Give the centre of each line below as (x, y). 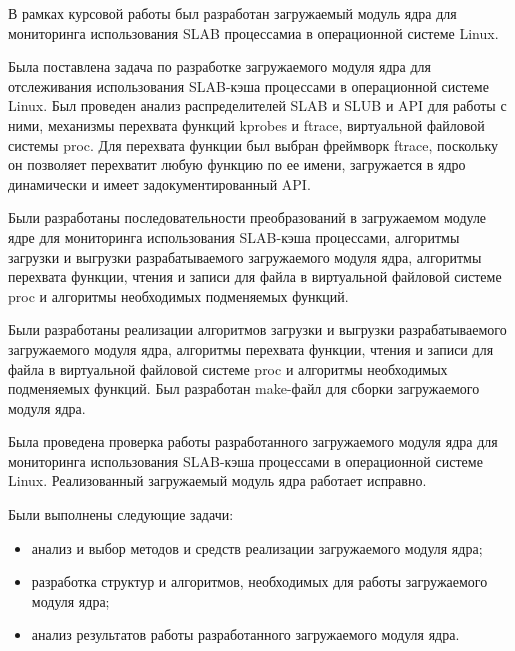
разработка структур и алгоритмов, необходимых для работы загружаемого (259, 581)
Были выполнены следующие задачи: (121, 514)
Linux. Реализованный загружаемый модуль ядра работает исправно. (217, 480)
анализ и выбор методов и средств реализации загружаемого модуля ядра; (257, 547)
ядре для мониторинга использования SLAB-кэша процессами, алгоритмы (234, 236)
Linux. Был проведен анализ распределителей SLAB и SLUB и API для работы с (257, 105)
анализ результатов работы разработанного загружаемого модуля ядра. (245, 634)
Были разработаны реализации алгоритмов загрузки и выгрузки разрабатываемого (257, 329)
